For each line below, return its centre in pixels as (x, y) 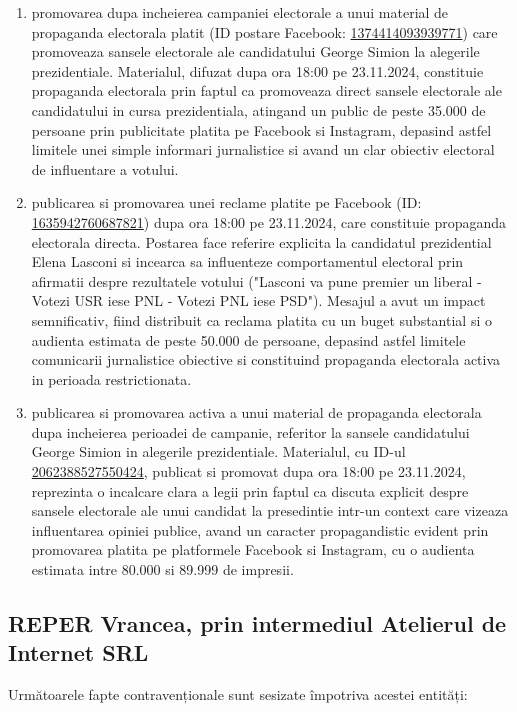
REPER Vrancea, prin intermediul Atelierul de (257, 623)
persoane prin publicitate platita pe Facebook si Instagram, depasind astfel (261, 129)
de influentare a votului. (105, 168)
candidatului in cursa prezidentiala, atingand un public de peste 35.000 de (258, 109)
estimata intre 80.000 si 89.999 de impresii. (162, 569)
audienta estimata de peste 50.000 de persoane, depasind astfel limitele (248, 339)
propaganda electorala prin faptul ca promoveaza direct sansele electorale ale (266, 90)
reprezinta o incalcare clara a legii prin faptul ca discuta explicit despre (250, 490)
